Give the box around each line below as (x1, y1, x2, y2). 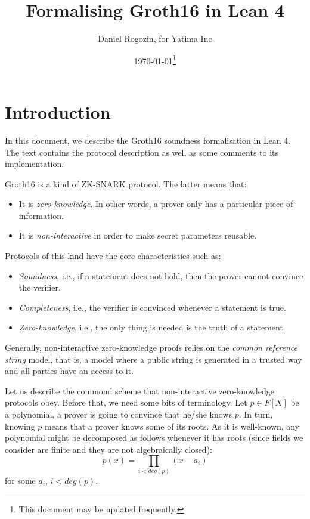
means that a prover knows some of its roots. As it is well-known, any (44, 419, 300, 432)
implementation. (5, 157, 64, 170)
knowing (5, 419, 35, 432)
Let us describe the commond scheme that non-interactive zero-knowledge (5, 384, 274, 397)
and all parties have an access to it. (5, 364, 134, 377)
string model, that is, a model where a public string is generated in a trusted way (5, 353, 302, 365)
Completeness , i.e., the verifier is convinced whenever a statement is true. (18, 301, 286, 313)
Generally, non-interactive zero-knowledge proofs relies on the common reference (5, 341, 298, 354)
